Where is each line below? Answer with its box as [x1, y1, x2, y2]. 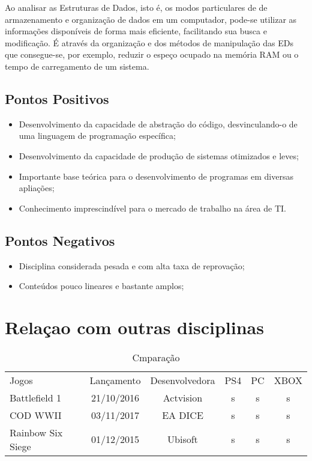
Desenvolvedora [150, 373, 215, 387]
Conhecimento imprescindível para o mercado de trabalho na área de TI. [19, 201, 286, 214]
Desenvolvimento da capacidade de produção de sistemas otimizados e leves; [19, 149, 299, 162]
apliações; [19, 182, 55, 194]
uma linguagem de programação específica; [19, 129, 176, 142]
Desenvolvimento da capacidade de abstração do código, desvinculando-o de [19, 117, 298, 130]
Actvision [163, 390, 203, 405]
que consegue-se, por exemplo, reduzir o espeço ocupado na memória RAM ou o [5, 48, 299, 61]
